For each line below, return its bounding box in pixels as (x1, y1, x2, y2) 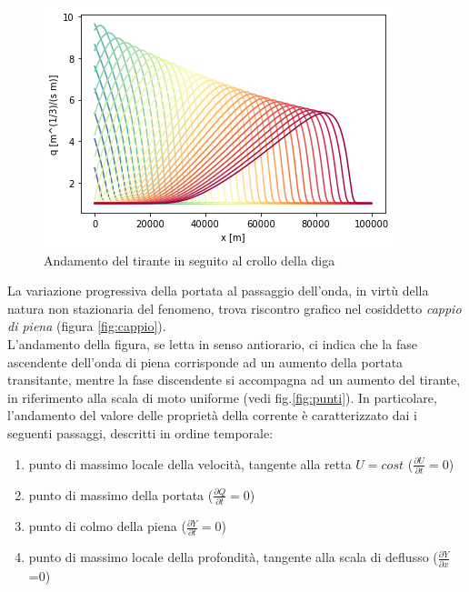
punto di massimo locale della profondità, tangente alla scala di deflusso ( (28, 547, 438, 567)
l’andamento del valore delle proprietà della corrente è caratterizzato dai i (7, 406, 417, 425)
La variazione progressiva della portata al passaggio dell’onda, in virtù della (7, 281, 429, 300)
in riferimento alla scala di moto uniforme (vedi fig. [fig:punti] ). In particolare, (7, 387, 437, 406)
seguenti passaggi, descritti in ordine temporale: (7, 423, 274, 442)
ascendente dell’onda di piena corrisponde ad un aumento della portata (7, 352, 404, 371)
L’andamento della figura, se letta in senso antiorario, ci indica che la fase (7, 334, 417, 353)
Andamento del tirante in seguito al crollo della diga (44, 250, 335, 269)
